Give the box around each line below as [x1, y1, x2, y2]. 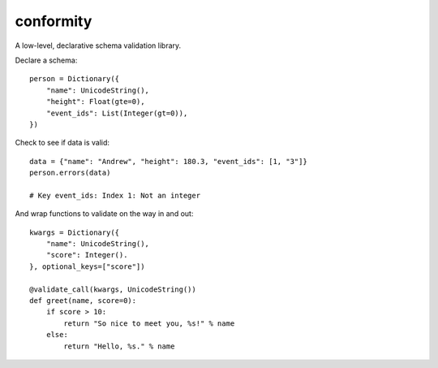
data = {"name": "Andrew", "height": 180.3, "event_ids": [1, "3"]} [29, 157, 307, 166]
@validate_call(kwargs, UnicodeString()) [29, 284, 196, 294]
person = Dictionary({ [29, 74, 120, 84]
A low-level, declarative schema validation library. [15, 41, 182, 50]
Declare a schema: [15, 55, 78, 65]
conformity [15, 12, 92, 30]
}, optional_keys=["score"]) [29, 262, 145, 271]
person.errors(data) [29, 168, 111, 178]
